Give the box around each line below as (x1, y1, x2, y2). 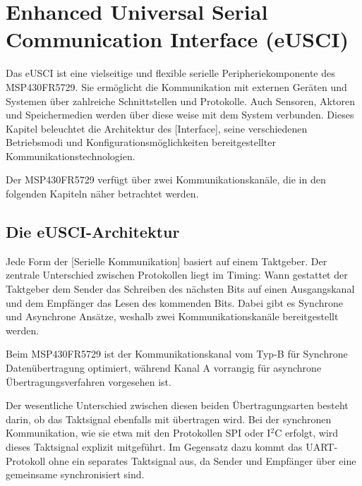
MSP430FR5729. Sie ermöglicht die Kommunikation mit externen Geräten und (6, 79, 347, 94)
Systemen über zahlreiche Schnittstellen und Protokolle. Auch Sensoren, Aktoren (6, 93, 355, 108)
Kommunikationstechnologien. (6, 148, 135, 163)
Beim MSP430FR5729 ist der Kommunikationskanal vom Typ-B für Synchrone (6, 346, 348, 361)
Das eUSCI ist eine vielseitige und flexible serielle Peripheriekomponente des (6, 66, 335, 80)
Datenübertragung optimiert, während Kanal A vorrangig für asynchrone (6, 360, 322, 375)
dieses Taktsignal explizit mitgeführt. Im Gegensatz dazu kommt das (6, 439, 303, 454)
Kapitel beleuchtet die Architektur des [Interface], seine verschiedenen (6, 121, 308, 135)
